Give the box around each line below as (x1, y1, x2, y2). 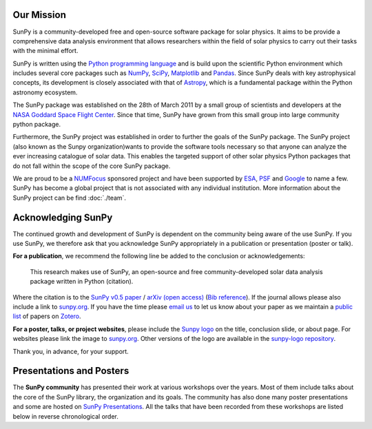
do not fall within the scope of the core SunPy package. (12, 162, 171, 170)
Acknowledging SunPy (12, 211, 113, 223)
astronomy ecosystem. (12, 88, 78, 96)
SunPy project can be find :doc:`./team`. (12, 193, 127, 202)
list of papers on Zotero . (12, 312, 82, 320)
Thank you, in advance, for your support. (12, 347, 129, 355)
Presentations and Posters (12, 365, 130, 377)
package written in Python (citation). (30, 278, 134, 286)
